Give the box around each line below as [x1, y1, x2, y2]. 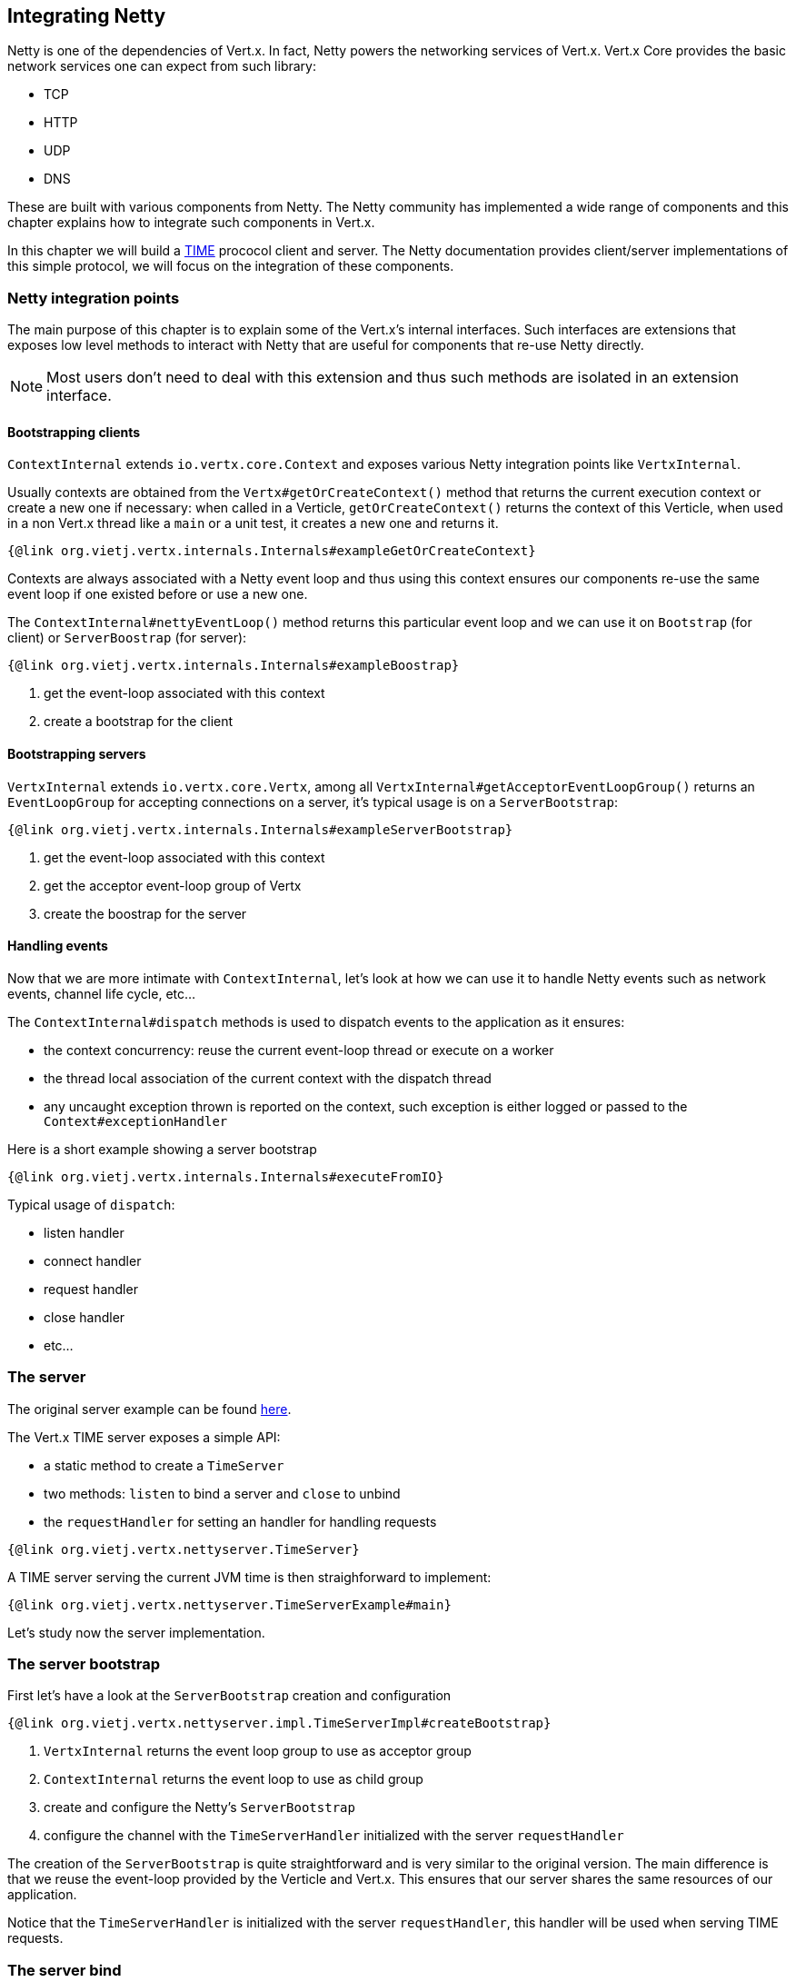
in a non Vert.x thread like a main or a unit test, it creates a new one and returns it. [7, 515, 499, 532]
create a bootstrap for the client [44, 713, 234, 730]
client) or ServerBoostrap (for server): [7, 630, 247, 646]
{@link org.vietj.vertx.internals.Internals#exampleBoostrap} [7, 658, 460, 673]
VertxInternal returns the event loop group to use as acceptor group [44, 1743, 472, 1759]
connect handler [44, 1252, 142, 1269]
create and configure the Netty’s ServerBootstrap [44, 1799, 355, 1816]
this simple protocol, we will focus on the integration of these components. [7, 258, 454, 274]
